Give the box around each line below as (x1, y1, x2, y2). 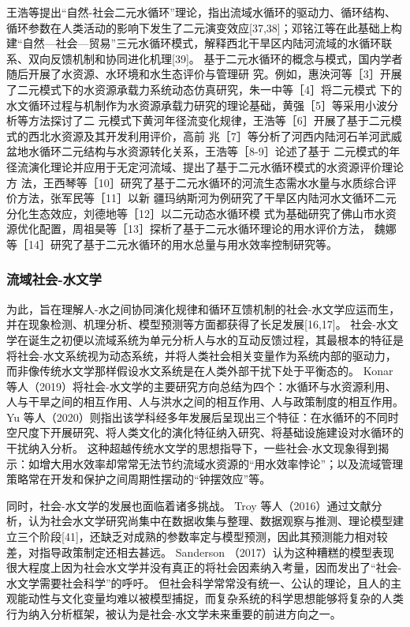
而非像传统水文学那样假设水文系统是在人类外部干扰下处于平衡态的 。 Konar (6, 362, 393, 379)
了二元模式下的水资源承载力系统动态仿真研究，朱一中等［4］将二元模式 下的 (6, 81, 402, 97)
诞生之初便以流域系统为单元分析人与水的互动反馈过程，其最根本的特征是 (28, 331, 404, 347)
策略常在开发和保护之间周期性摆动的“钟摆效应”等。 (6, 471, 271, 487)
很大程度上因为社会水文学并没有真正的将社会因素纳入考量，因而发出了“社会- (6, 559, 402, 576)
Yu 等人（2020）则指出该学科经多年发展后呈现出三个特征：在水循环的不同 (6, 408, 388, 425)
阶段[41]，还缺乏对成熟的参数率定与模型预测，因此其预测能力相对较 (39, 528, 388, 545)
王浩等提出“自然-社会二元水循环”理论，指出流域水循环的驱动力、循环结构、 (6, 4, 396, 20)
